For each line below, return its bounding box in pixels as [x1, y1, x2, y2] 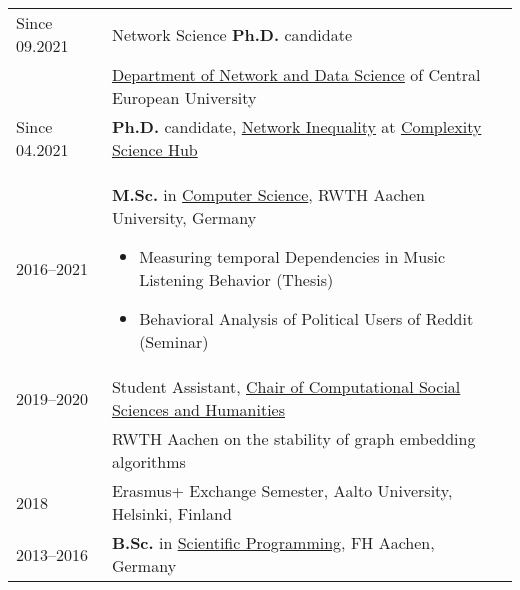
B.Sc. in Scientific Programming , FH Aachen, [111, 531, 435, 554]
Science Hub [111, 138, 198, 161]
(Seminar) [139, 330, 209, 353]
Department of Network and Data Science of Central [111, 63, 481, 86]
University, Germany [111, 206, 257, 229]
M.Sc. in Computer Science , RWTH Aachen [111, 183, 425, 206]
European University [111, 86, 257, 109]
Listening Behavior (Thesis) [139, 268, 334, 291]
